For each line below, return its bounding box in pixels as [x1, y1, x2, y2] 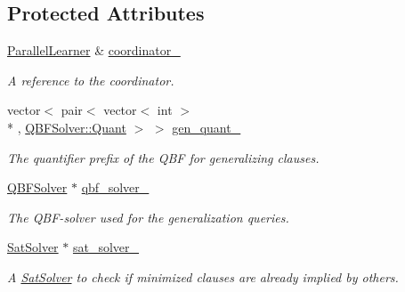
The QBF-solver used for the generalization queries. [7, 207, 289, 226]
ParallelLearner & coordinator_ [7, 41, 181, 60]
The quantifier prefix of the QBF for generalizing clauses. [7, 148, 320, 166]
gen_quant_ [172, 118, 241, 136]
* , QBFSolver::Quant [7, 118, 126, 136]
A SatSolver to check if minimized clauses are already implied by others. [7, 267, 399, 286]
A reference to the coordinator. [7, 70, 174, 89]
